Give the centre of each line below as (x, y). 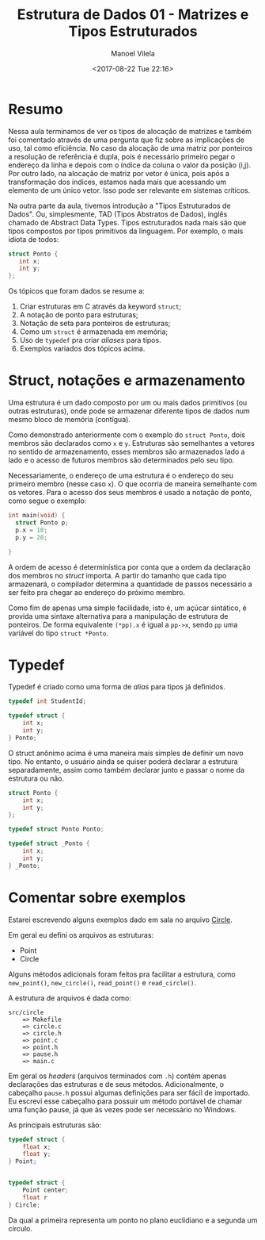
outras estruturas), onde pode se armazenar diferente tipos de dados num (129, 411)
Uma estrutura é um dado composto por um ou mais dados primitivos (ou (128, 403)
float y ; (37, 1154)
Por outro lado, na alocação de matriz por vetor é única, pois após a (119, 173)
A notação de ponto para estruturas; (79, 315)
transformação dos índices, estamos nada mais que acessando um (117, 182)
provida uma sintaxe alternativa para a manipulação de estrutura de (118, 616)
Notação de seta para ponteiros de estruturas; (95, 324)
